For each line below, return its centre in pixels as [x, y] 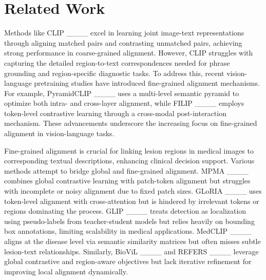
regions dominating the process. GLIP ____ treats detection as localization [125, 211]
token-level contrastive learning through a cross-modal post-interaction [115, 113]
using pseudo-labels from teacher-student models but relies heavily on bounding [129, 221]
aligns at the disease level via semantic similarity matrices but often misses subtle [132, 241]
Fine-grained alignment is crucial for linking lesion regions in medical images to [129, 150]
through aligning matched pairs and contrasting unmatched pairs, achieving [123, 42]
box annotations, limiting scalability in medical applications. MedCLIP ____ [128, 231]
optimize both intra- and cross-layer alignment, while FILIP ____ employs [124, 103]
